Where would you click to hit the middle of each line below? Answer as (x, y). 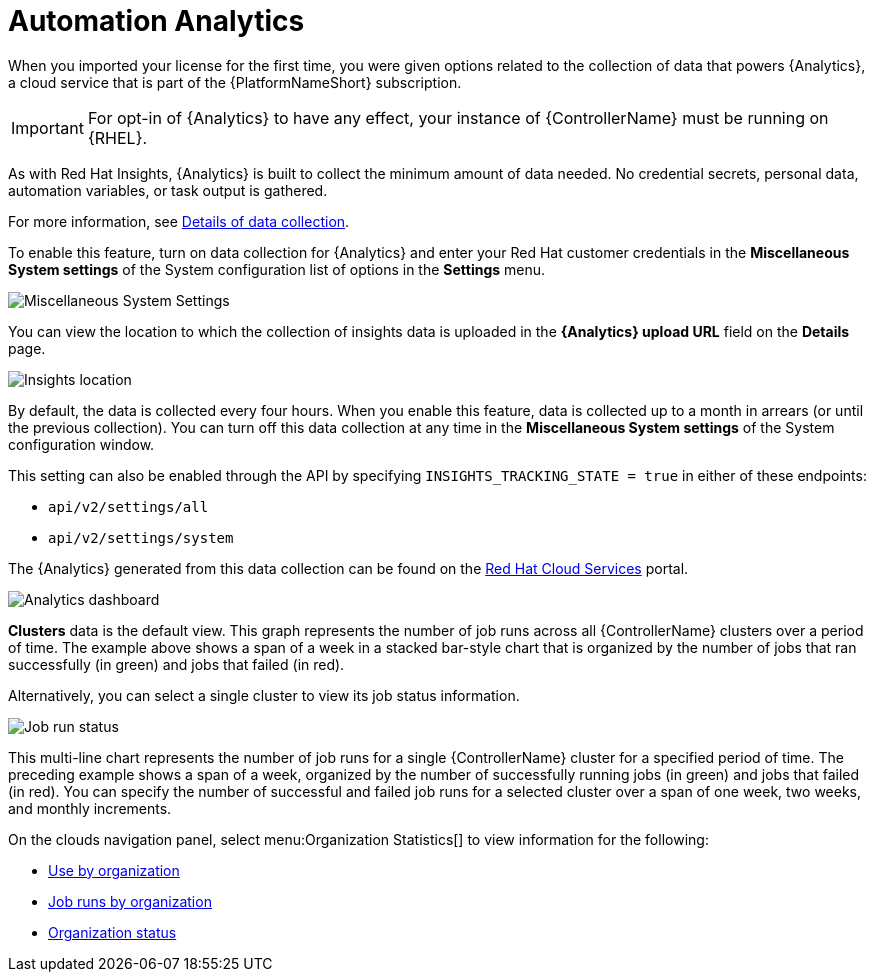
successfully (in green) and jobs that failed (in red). (176, 664)
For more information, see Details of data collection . (179, 221)
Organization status (112, 932)
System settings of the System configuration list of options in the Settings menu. (277, 269)
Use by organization (114, 870)
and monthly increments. (90, 808)
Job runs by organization (130, 901)
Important (47, 127)
